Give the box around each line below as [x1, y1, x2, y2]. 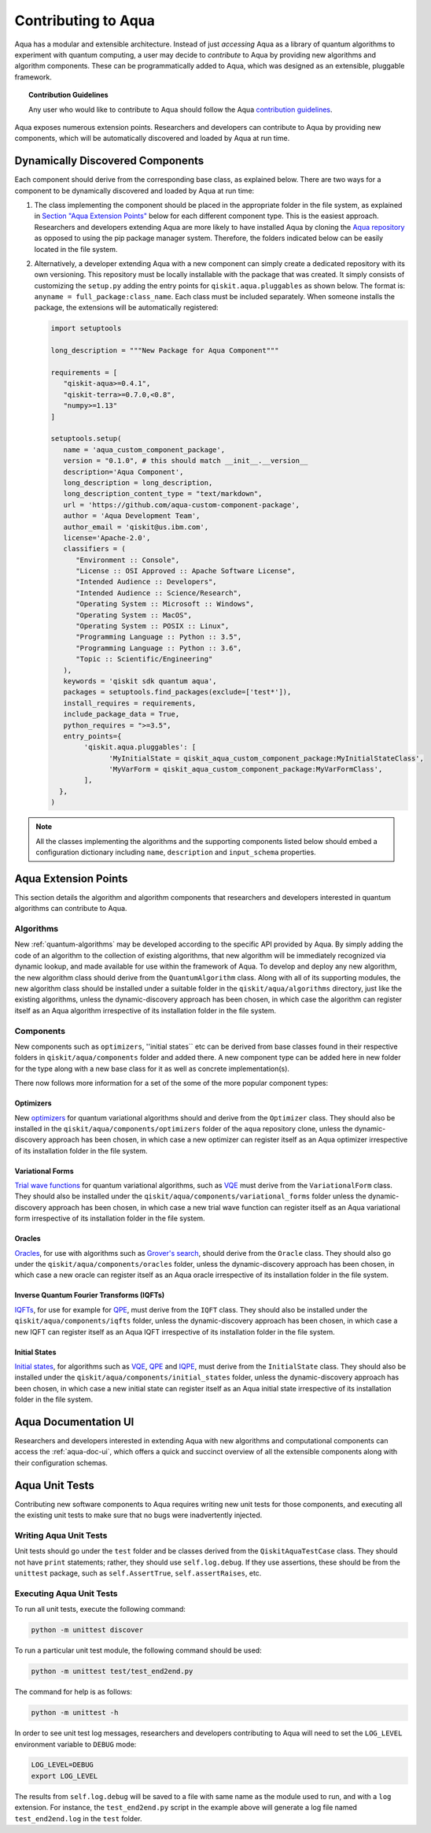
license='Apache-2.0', [63, 533, 151, 542]
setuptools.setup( [50, 434, 122, 443]
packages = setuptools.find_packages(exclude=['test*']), [63, 687, 292, 697]
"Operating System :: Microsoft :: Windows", [76, 599, 255, 609]
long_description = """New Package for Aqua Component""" [50, 346, 279, 355]
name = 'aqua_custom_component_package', [63, 445, 226, 454]
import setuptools [50, 324, 122, 333]
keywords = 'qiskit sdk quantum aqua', [63, 676, 217, 685]
